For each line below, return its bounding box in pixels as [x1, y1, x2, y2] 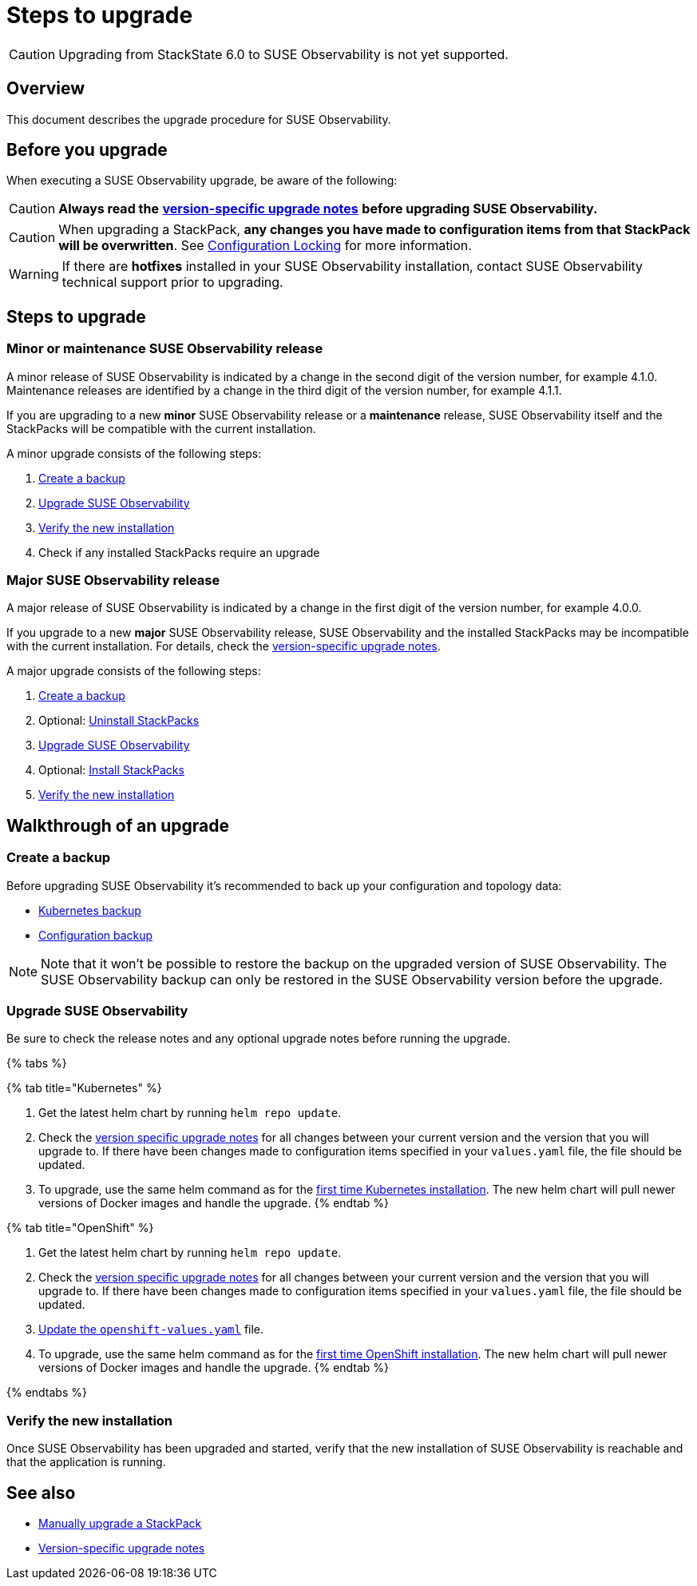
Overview [6, 78, 85, 99]
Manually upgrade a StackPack [38, 1516, 202, 1530]
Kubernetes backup [38, 903, 141, 917]
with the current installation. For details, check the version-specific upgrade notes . [6, 639, 441, 654]
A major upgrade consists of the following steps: [6, 664, 261, 678]
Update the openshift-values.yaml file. [38, 1322, 264, 1337]
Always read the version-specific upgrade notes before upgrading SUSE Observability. [58, 201, 598, 217]
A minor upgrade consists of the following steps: [6, 446, 262, 460]
